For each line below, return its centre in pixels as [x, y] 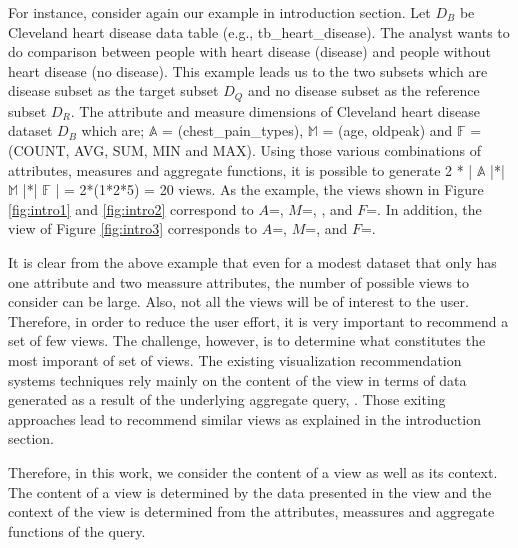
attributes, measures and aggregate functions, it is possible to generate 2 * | [240, 169]
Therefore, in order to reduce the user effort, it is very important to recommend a [258, 320]
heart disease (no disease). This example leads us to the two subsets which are [248, 70]
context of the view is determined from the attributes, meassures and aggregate [251, 511]
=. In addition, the [424, 208]
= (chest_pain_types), [233, 130]
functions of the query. [77, 530]
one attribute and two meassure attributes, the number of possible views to [239, 281]
